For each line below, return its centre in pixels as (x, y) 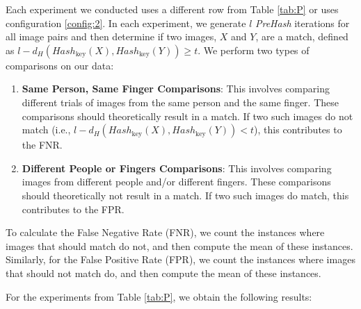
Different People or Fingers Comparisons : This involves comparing (177, 168)
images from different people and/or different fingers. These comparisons (176, 182)
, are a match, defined (302, 36)
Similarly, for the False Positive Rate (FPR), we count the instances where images (180, 259)
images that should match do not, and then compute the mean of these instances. (179, 245)
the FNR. (42, 145)
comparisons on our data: (60, 65)
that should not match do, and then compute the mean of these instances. (163, 273)
